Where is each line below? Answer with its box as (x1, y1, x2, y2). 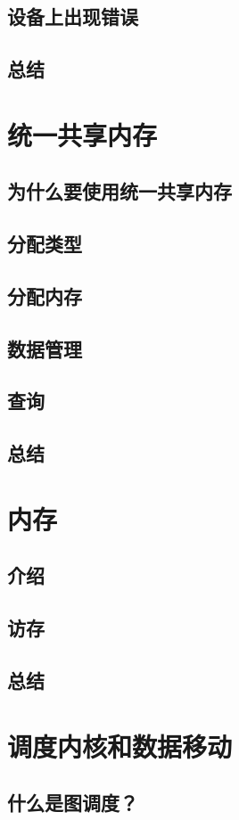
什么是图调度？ (7, 789, 138, 816)
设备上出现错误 (7, 3, 138, 30)
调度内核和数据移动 (7, 727, 233, 764)
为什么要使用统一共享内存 (7, 177, 232, 205)
